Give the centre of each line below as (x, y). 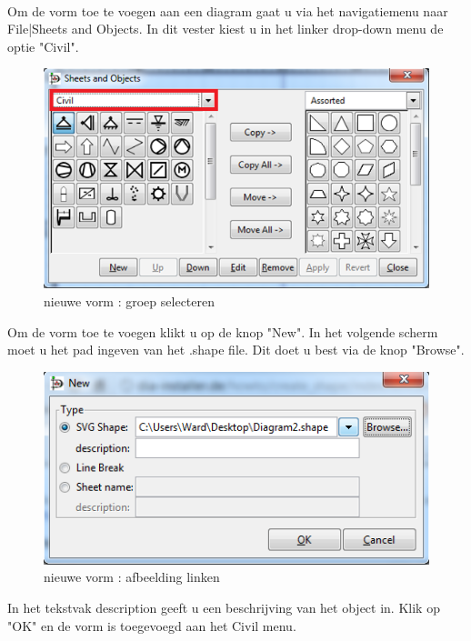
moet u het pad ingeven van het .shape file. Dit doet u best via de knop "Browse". (236, 350)
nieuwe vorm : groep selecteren (129, 301)
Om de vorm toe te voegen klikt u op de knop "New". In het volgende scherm (223, 331)
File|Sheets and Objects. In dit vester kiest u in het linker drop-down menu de (225, 29)
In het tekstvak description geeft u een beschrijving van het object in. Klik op (224, 607)
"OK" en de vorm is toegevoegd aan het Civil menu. (152, 625)
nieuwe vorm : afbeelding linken (132, 577)
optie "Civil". (43, 46)
